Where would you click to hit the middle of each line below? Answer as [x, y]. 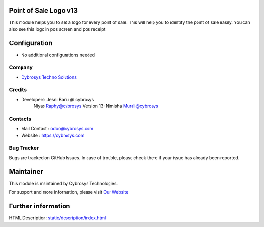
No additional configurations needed [58, 55]
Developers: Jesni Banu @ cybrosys [58, 100]
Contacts [20, 119]
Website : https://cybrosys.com [53, 135]
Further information [40, 206]
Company [21, 67]
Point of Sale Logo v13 [44, 10]
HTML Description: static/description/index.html [57, 218]
